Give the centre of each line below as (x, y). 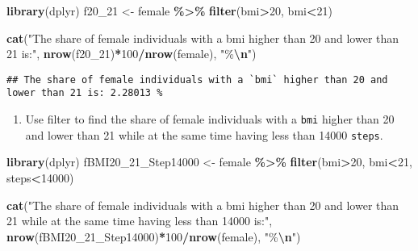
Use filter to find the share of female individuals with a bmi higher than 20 (210, 119)
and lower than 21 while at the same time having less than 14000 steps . (204, 134)
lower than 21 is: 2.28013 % (85, 93)
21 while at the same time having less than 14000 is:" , (140, 221)
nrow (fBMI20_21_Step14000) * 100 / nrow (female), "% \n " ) (154, 236)
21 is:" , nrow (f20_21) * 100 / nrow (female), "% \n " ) (132, 54)
